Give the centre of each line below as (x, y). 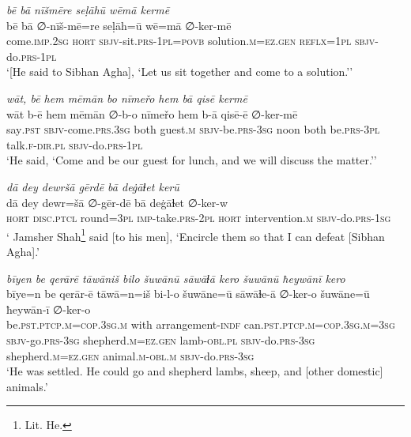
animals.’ (27, 386)
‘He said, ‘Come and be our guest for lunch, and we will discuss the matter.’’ (192, 160)
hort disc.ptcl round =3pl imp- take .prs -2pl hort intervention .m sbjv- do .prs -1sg (199, 218)
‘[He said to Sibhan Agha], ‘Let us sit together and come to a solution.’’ (180, 72)
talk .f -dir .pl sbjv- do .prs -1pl (75, 144)
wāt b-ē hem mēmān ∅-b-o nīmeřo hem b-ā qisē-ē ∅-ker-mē (152, 113)
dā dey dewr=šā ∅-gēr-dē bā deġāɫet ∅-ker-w (117, 202)
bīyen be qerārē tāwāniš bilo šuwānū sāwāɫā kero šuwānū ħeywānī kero (176, 278)
